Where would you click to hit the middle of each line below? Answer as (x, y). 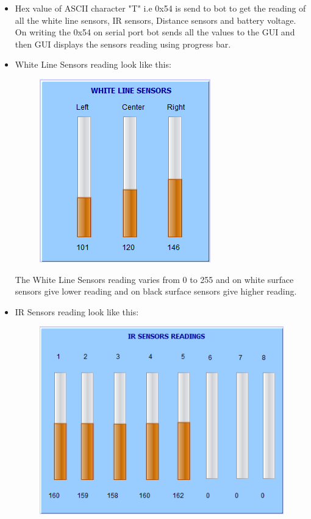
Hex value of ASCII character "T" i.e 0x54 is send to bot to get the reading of (160, 8)
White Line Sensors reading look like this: (93, 64)
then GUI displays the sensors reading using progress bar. (123, 44)
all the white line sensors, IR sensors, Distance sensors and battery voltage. (155, 20)
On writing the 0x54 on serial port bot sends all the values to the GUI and (155, 32)
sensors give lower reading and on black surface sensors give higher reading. (156, 291)
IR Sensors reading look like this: (77, 311)
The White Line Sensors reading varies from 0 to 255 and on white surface (154, 279)
